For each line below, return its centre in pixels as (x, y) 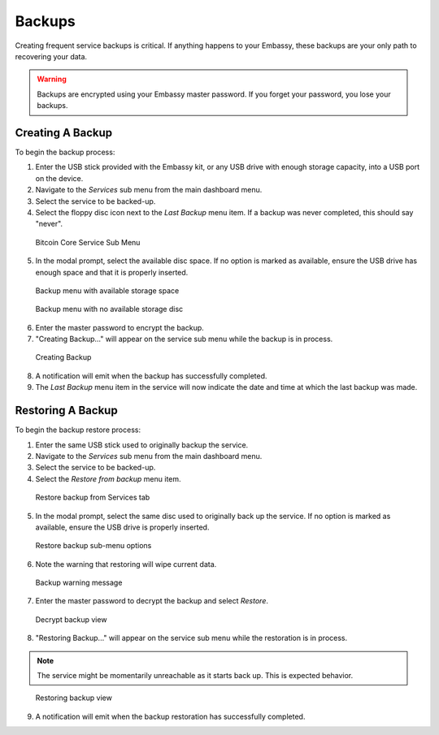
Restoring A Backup (66, 411)
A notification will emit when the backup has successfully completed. (151, 376)
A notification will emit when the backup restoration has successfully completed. (170, 716)
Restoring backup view (74, 698)
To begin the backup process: (65, 152)
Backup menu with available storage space (107, 290)
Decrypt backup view (71, 619)
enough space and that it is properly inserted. (112, 272)
